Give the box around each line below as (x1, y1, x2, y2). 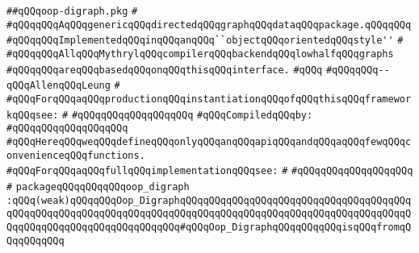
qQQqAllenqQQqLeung (6, 80, 111, 92)
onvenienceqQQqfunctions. (6, 149, 145, 161)
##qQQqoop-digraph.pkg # (6, 6, 138, 17)
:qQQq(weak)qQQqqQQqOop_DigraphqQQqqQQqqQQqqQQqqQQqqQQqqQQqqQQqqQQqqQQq (6, 194, 412, 206)
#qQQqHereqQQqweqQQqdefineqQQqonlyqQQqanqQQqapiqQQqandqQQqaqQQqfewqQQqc (6, 135, 412, 147)
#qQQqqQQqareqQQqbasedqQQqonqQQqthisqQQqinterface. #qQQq (6, 64, 323, 76)
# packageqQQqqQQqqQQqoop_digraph (6, 180, 190, 193)
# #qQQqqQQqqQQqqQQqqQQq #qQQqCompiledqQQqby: (62, 109, 313, 121)
